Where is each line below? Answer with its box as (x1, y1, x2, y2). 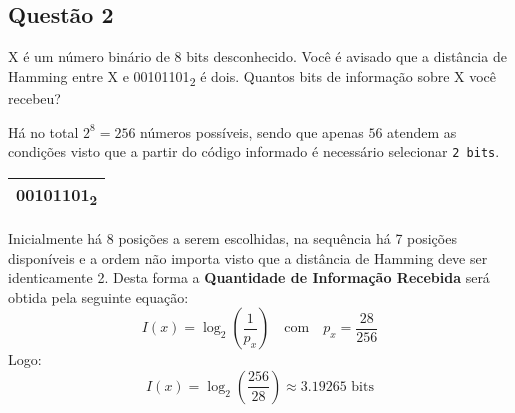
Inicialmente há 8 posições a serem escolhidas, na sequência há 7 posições (8, 227, 457, 248)
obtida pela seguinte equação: (8, 286, 189, 307)
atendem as (387, 121, 457, 142)
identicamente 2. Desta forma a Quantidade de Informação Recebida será (8, 267, 490, 288)
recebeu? (8, 87, 61, 108)
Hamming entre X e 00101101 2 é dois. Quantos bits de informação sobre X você (8, 65, 497, 89)
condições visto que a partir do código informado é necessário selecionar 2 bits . (8, 141, 500, 162)
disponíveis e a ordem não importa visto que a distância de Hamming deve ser (8, 247, 488, 268)
